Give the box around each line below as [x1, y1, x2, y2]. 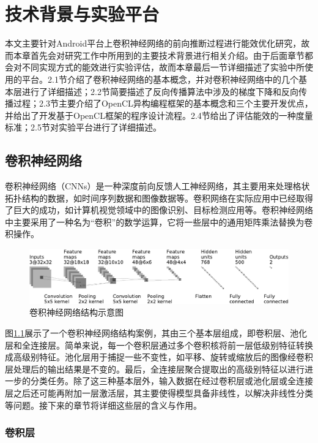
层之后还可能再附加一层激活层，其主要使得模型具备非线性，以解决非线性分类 [5, 387, 313, 399]
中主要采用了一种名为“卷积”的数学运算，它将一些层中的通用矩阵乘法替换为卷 [5, 215, 313, 228]
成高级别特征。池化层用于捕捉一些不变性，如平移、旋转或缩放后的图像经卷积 [5, 350, 313, 363]
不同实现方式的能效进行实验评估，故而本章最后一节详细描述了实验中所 [21, 61, 305, 74]
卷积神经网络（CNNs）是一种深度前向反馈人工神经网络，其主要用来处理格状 [5, 180, 310, 192]
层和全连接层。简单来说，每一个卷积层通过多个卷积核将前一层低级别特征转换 [5, 338, 313, 351]
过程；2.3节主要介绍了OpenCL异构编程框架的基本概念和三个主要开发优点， [13, 97, 313, 110]
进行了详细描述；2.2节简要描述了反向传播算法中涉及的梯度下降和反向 [21, 85, 298, 97]
